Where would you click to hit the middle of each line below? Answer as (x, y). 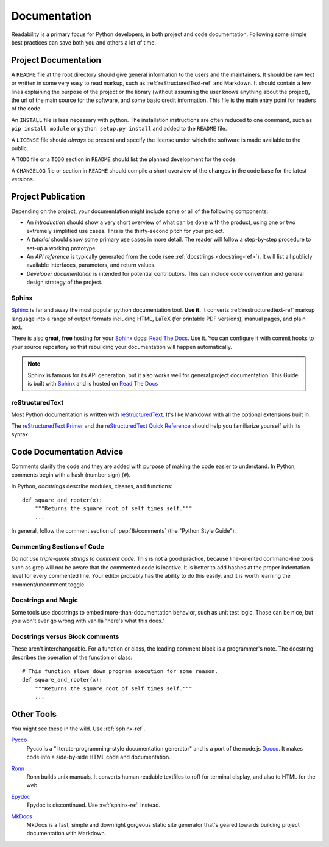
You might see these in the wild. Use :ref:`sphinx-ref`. (78, 729)
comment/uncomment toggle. (48, 584)
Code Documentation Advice (67, 452)
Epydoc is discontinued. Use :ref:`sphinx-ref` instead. (94, 805)
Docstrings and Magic (45, 600)
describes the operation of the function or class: (72, 657)
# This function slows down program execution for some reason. (120, 671)
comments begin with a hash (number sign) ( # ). (71, 475)
